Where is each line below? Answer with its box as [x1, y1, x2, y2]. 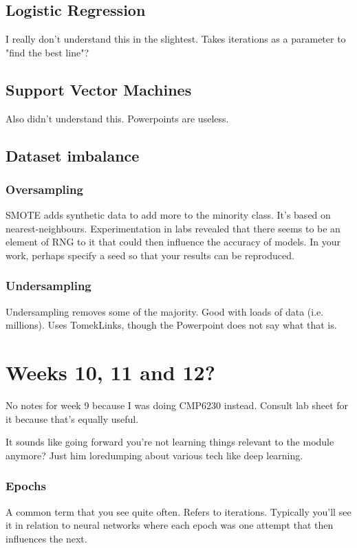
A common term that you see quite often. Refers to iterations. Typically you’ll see [6, 504, 351, 518]
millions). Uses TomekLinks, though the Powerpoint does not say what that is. [6, 318, 337, 332]
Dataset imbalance [6, 144, 140, 166]
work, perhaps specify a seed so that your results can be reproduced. [6, 248, 294, 262]
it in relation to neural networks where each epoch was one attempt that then [6, 518, 334, 532]
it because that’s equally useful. [6, 411, 139, 426]
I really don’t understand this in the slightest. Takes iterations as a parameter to [6, 32, 346, 46]
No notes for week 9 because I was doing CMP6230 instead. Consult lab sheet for [6, 398, 349, 413]
